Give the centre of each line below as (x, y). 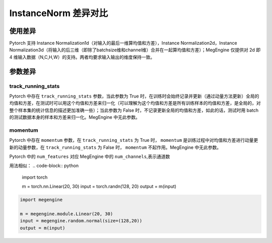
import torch (35, 177)
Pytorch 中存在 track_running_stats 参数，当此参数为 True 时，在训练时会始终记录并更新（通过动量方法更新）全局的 (134, 96)
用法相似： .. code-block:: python (44, 166)
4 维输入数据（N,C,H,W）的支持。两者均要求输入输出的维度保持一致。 (82, 57)
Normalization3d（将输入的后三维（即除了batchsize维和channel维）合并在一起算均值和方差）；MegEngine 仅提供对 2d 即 (135, 50)
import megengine (41, 200)
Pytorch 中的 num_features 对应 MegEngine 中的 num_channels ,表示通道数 (90, 156)
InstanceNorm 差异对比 (59, 13)
